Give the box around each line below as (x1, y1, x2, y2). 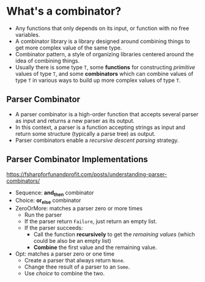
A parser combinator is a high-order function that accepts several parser (15, 110, 199, 117)
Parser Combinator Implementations (6, 154, 148, 165)
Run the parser (24, 211, 62, 218)
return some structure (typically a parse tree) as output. (15, 130, 156, 137)
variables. (15, 31, 40, 38)
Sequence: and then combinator (15, 188, 94, 198)
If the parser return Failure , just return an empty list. (24, 218, 157, 225)
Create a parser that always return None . (24, 257, 125, 264)
